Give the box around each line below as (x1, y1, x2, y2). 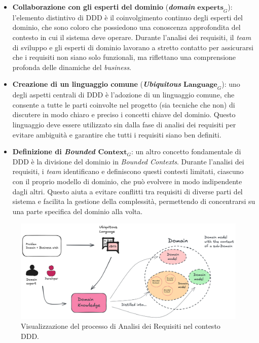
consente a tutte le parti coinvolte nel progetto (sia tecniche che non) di (12, 99, 235, 110)
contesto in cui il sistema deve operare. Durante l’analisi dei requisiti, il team (12, 31, 251, 42)
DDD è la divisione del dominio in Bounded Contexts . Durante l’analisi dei (12, 156, 244, 166)
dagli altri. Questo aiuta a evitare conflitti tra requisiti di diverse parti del (12, 186, 243, 196)
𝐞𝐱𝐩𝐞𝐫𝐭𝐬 (197, 4, 224, 11)
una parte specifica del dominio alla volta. (12, 205, 143, 216)
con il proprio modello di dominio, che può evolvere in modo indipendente (12, 176, 242, 186)
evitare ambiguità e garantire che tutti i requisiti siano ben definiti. (12, 129, 221, 140)
